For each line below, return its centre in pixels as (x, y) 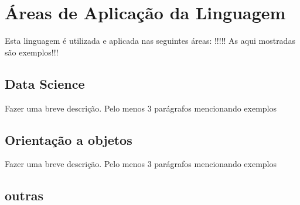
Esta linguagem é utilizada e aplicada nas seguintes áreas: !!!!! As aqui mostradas (150, 41)
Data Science (45, 83)
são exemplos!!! (32, 52)
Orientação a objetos (69, 139)
